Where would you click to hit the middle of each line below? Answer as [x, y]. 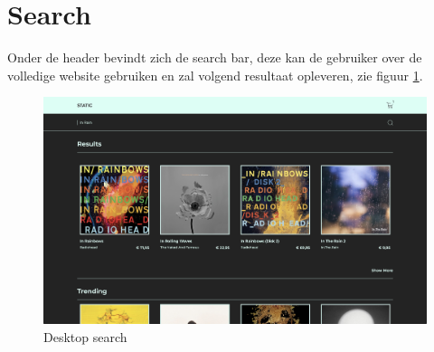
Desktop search [85, 337]
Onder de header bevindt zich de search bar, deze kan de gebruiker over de [215, 57]
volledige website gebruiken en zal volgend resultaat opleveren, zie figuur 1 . [215, 75]
